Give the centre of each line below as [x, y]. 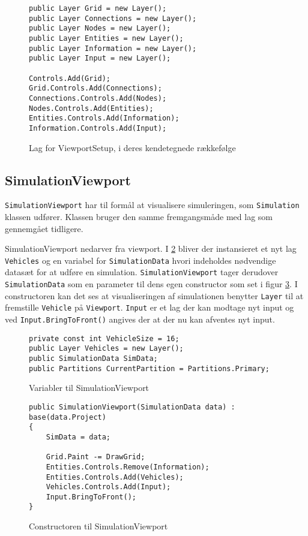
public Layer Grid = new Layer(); [98, 8]
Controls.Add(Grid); [70, 78]
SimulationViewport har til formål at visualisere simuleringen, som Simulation [152, 205]
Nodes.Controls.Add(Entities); [91, 108]
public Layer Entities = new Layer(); [106, 38]
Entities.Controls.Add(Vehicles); [115, 477]
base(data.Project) [68, 417]
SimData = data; [78, 437]
